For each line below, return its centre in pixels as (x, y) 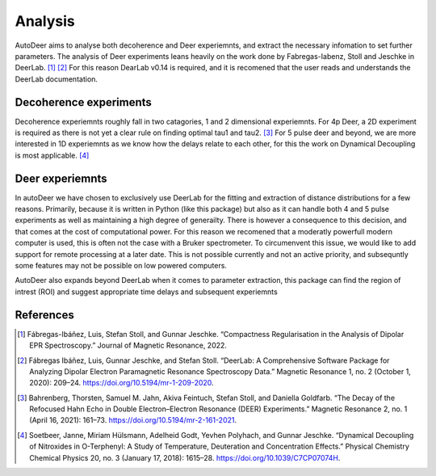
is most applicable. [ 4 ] (52, 155)
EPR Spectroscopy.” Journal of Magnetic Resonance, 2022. (128, 345)
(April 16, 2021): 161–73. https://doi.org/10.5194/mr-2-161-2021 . (133, 420)
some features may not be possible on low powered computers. (121, 266)
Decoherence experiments (84, 102)
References (44, 315)
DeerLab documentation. (57, 79)
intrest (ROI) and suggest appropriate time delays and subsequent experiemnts (146, 292)
